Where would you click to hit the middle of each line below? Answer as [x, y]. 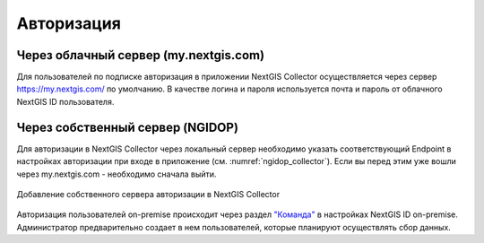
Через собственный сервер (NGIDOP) [128, 127]
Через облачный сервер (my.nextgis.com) [140, 55]
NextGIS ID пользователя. [65, 101]
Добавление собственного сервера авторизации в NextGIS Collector [148, 194]
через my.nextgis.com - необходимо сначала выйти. [117, 174]
